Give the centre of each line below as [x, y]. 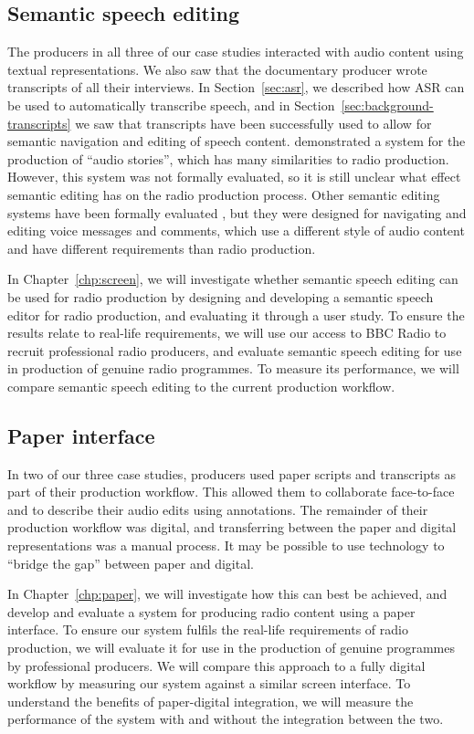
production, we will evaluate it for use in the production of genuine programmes [231, 648]
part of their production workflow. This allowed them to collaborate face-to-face [231, 492]
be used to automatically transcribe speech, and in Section [171, 105]
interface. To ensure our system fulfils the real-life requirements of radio [208, 629]
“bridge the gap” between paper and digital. [131, 563]
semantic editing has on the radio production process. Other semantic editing [224, 194]
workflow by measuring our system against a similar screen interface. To [209, 683]
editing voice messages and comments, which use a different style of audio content [236, 231]
